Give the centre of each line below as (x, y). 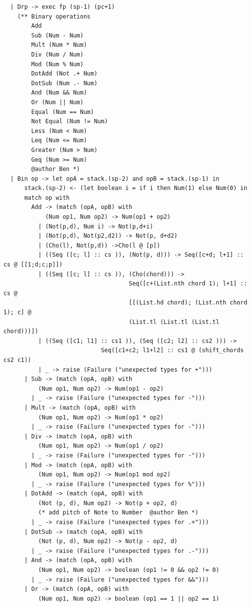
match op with (47, 198)
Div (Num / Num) (57, 54)
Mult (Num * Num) (59, 45)
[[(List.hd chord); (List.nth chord (188, 303)
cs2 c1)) (18, 360)
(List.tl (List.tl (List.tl (174, 322)
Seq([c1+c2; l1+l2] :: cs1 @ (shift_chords (172, 350)
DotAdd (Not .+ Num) (64, 74)
